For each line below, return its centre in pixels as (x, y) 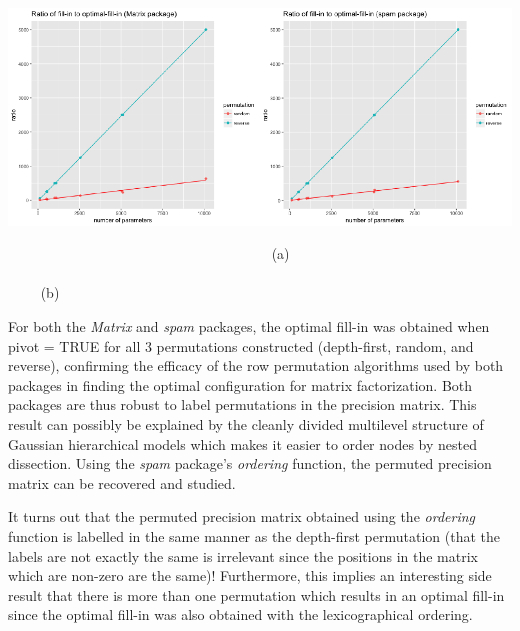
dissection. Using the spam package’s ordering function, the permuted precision (250, 463)
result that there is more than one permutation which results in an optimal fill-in (256, 594)
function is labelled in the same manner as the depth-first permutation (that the (254, 535)
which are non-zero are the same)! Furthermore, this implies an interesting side (250, 575)
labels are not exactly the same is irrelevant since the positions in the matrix (243, 555)
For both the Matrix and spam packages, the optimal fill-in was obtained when (249, 325)
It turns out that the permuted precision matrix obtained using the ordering (241, 516)
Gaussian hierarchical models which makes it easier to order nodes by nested (243, 443)
